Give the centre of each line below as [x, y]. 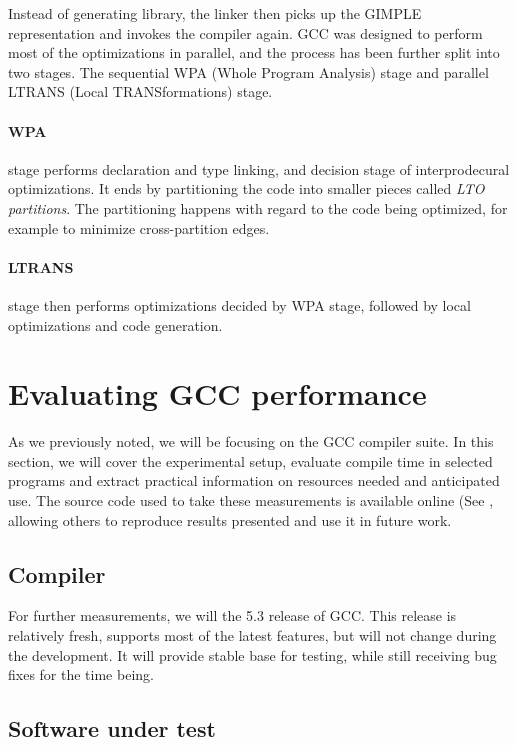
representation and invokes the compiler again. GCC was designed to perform [245, 32]
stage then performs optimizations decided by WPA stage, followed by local [239, 304]
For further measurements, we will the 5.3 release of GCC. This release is [232, 615]
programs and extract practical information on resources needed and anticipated [254, 480]
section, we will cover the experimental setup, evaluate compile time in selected [250, 460]
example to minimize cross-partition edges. [139, 227]
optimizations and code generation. [115, 324]
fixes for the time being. [81, 674]
